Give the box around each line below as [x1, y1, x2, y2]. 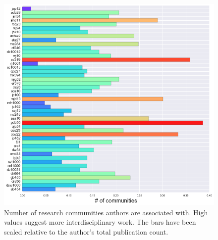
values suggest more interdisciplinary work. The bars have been [4, 217, 196, 227]
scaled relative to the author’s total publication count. [4, 227, 168, 237]
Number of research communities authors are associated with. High [4, 207, 208, 217]
